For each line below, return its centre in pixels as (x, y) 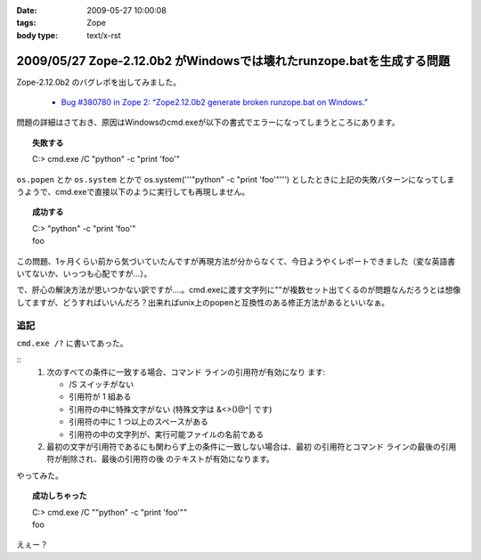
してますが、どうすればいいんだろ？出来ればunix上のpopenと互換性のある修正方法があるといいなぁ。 (203, 302)
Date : (27, 10)
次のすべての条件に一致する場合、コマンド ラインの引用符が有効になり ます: (186, 372)
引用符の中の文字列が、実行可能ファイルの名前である (167, 434)
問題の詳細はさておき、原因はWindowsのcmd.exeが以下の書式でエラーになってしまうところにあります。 (208, 122)
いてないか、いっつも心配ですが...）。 (84, 273)
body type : (37, 35)
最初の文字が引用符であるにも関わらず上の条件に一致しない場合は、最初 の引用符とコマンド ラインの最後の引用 (252, 447)
